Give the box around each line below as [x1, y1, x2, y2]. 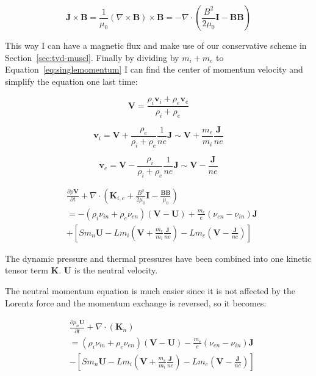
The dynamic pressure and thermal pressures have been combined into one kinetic [5, 251, 312, 264]
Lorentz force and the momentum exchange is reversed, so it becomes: [5, 296, 267, 309]
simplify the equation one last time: [5, 74, 138, 87]
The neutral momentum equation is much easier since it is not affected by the [5, 284, 295, 297]
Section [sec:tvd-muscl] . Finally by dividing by [5, 51, 179, 63]
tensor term [5, 264, 48, 277]
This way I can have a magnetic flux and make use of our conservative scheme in [5, 39, 307, 51]
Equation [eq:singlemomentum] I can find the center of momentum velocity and [5, 63, 303, 76]
